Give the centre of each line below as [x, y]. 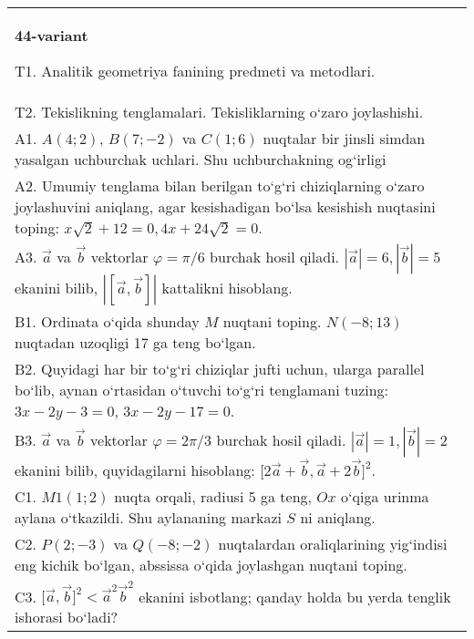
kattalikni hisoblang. [227, 288]
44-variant [52, 35]
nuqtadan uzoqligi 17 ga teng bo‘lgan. [135, 342]
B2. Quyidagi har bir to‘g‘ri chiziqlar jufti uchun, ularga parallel [220, 369]
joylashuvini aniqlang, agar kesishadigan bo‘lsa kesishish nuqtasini [225, 206]
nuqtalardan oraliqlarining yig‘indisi [333, 543]
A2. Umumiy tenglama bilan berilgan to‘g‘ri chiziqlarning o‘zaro [220, 186]
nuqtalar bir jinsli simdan [344, 138]
